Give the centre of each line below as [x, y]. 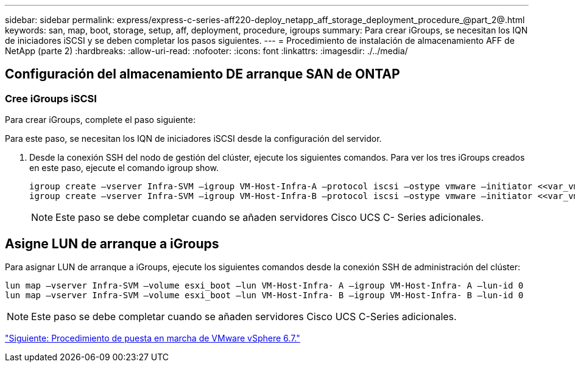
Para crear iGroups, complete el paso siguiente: [100, 120]
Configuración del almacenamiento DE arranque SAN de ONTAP [203, 74]
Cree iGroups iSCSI [51, 98]
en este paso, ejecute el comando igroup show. [124, 168]
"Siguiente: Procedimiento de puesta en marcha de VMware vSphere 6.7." [153, 338]
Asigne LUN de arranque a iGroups [112, 243]
